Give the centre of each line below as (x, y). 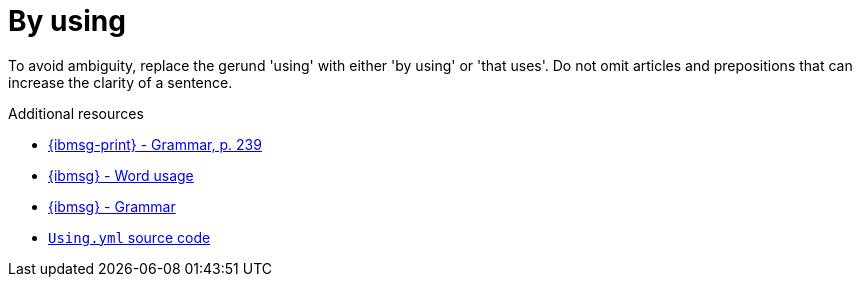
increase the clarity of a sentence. (120, 82)
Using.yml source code (129, 237)
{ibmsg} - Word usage (121, 175)
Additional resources (76, 113)
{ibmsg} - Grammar (112, 206)
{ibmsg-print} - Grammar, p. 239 (155, 144)
